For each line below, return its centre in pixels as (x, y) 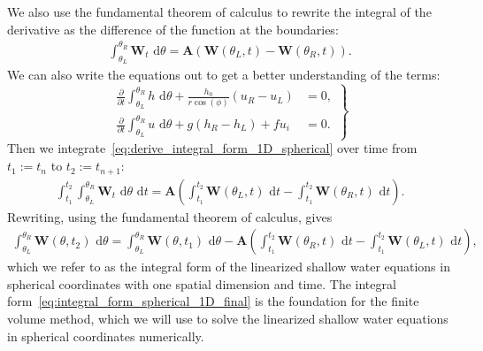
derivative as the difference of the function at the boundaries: (173, 29)
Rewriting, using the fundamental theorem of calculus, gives (170, 216)
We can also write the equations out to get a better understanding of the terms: (224, 74)
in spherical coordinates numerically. (106, 336)
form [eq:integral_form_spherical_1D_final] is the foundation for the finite (213, 301)
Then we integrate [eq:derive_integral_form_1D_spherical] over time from (212, 148)
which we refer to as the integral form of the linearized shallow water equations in (229, 267)
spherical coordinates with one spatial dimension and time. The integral (202, 283)
